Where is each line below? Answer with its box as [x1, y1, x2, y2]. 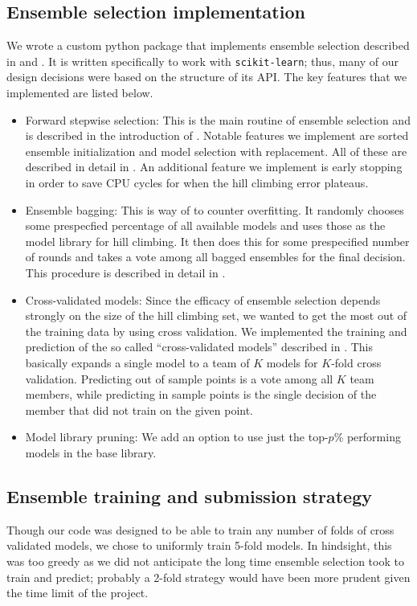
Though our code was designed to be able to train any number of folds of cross [6, 521, 395, 538]
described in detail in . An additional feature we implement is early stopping [25, 158, 403, 175]
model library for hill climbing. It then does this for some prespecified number [25, 232, 410, 249]
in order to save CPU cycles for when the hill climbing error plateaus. [25, 174, 369, 191]
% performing [333, 428, 401, 445]
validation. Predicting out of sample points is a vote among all [25, 370, 333, 387]
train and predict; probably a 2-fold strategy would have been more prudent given [6, 568, 411, 585]
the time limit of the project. [6, 584, 149, 601]
